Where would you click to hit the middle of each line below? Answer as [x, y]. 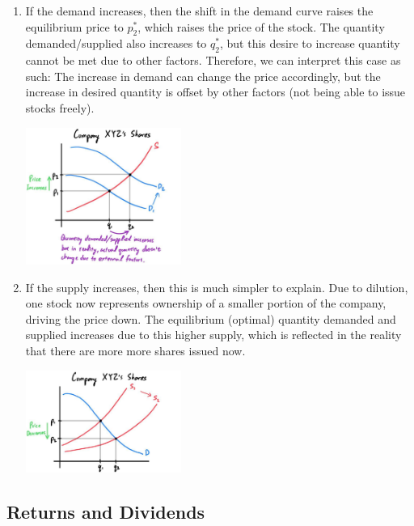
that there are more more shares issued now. [135, 351]
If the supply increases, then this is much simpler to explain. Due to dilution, [217, 287]
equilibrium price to [74, 26]
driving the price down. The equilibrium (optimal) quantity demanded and [211, 318]
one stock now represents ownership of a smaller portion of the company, [206, 303]
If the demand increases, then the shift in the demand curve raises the [199, 11]
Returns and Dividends [106, 511]
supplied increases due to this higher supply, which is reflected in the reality [213, 335]
